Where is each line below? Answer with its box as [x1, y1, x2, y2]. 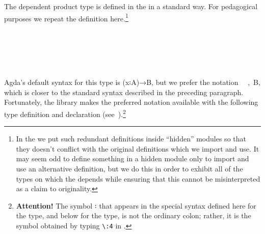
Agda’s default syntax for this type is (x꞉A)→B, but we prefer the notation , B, [4, 77, 260, 87]
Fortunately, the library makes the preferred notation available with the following [4, 97, 258, 107]
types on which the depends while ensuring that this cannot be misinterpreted [16, 173, 260, 184]
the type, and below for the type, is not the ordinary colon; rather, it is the [16, 210, 251, 221]
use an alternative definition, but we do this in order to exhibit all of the [16, 163, 243, 174]
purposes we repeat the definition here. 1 [4, 11, 128, 23]
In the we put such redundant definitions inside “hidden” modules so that [16, 133, 246, 144]
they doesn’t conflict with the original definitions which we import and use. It [16, 143, 259, 154]
